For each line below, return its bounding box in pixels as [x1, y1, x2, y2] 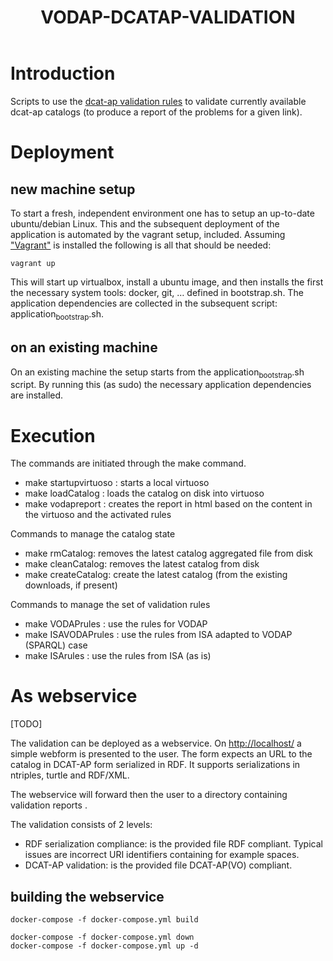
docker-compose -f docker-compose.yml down [10, 932, 195, 943]
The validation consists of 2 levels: [10, 819, 153, 831]
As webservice [10, 685, 138, 708]
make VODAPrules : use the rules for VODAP [24, 618, 208, 630]
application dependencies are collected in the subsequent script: [10, 297, 278, 309]
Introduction [10, 62, 116, 85]
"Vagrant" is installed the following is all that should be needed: [10, 239, 272, 251]
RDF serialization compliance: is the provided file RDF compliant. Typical [24, 838, 323, 850]
